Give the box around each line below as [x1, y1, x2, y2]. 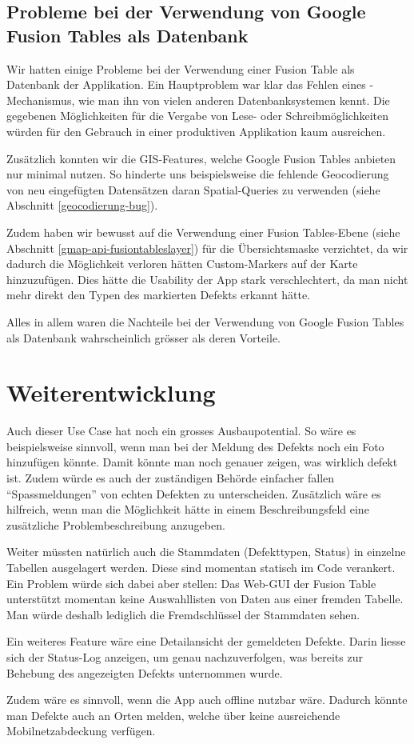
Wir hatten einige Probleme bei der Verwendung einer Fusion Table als [6, 60, 355, 77]
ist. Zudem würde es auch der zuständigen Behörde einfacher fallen [6, 470, 335, 486]
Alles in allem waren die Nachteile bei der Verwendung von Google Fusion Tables [6, 313, 404, 330]
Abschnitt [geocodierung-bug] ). [6, 197, 158, 214]
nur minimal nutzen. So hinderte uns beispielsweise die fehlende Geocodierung [6, 166, 389, 182]
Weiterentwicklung [6, 376, 216, 409]
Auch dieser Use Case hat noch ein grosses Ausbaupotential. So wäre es [6, 422, 356, 439]
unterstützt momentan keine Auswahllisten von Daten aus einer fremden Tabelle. [6, 590, 404, 607]
